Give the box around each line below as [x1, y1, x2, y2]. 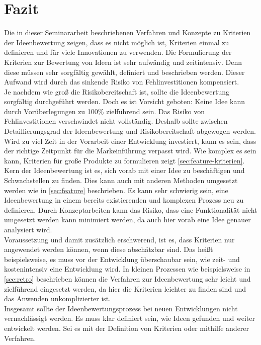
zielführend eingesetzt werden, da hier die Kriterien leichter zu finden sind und [4, 283, 246, 294]
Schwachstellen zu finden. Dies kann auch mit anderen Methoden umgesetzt [4, 175, 238, 186]
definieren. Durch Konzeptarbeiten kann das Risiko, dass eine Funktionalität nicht [4, 204, 257, 215]
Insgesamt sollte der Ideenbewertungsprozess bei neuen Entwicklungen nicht [4, 303, 238, 313]
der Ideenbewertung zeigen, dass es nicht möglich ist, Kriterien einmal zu [4, 37, 229, 47]
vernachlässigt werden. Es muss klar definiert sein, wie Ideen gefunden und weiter [4, 313, 255, 323]
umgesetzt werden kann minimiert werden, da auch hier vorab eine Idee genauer [4, 214, 251, 225]
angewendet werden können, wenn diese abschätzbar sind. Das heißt [4, 244, 213, 254]
